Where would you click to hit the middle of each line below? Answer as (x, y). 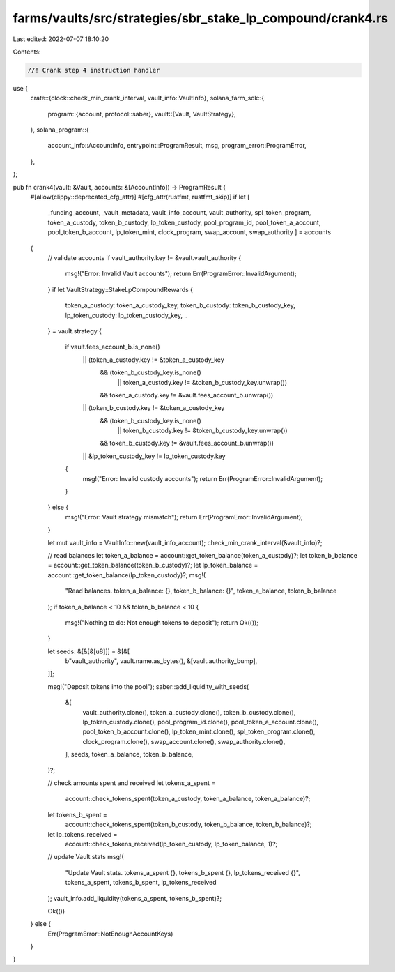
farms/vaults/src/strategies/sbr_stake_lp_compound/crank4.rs (200, 18)
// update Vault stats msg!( (86, 857)
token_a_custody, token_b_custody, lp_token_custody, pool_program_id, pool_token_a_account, (184, 222)
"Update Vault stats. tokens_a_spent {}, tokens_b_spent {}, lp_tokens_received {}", (183, 872)
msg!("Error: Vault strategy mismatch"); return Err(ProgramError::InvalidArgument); (184, 517)
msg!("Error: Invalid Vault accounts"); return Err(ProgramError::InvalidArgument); (181, 274)
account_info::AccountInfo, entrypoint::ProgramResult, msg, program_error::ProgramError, (177, 146)
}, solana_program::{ (60, 130)
